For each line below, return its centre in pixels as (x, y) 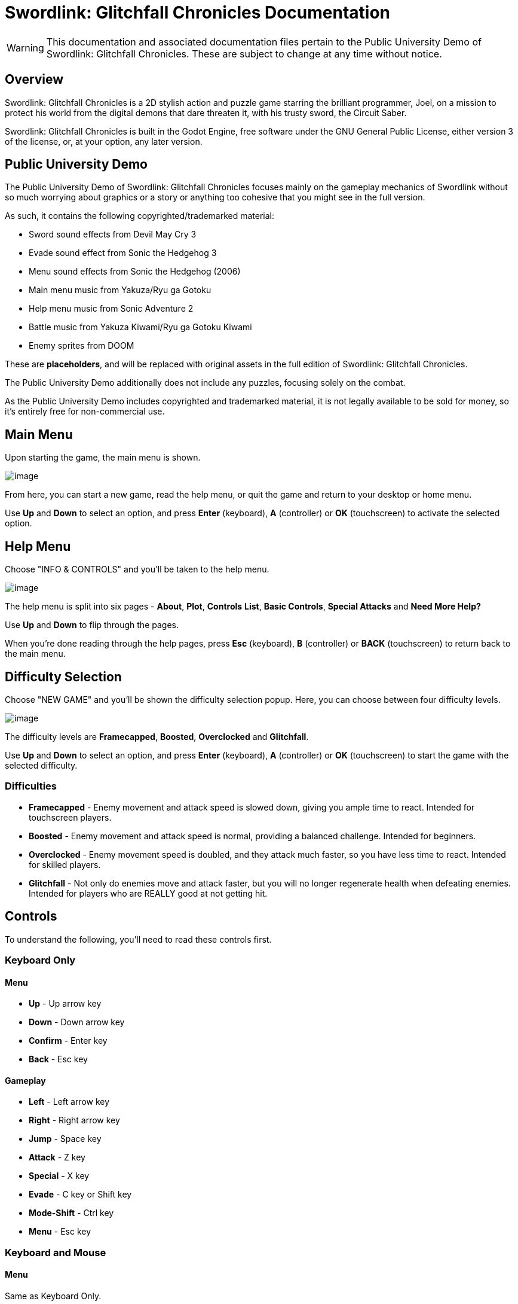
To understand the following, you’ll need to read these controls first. (138, 939)
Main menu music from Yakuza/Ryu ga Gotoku (120, 290)
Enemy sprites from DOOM (82, 346)
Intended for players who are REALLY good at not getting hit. (148, 893)
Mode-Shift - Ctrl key (71, 1213)
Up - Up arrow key (65, 1004)
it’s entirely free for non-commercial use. (85, 412)
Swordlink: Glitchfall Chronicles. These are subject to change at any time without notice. (244, 54)
